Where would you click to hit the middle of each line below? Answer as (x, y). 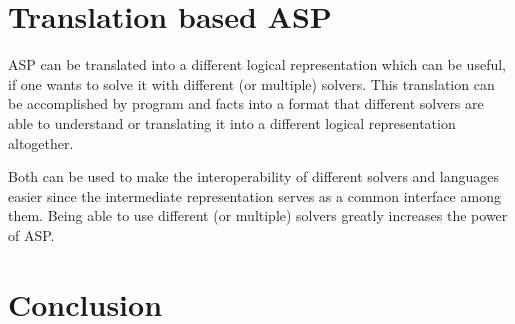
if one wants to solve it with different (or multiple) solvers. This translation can (251, 83)
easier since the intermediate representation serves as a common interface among (254, 195)
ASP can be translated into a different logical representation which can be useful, (257, 64)
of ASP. (31, 234)
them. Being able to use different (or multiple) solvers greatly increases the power (258, 215)
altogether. (41, 142)
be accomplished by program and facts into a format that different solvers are (246, 103)
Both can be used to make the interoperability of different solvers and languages (254, 176)
